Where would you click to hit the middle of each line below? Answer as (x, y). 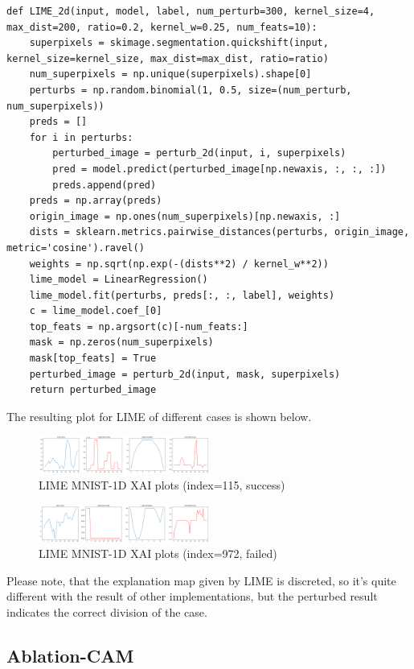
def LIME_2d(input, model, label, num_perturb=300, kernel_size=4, (191, 11)
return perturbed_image (93, 390)
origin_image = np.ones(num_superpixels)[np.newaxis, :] (185, 216)
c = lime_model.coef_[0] (96, 311)
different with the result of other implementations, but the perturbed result (192, 596)
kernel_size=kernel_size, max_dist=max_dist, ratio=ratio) (168, 58)
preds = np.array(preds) (96, 201)
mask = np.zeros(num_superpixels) (121, 343)
